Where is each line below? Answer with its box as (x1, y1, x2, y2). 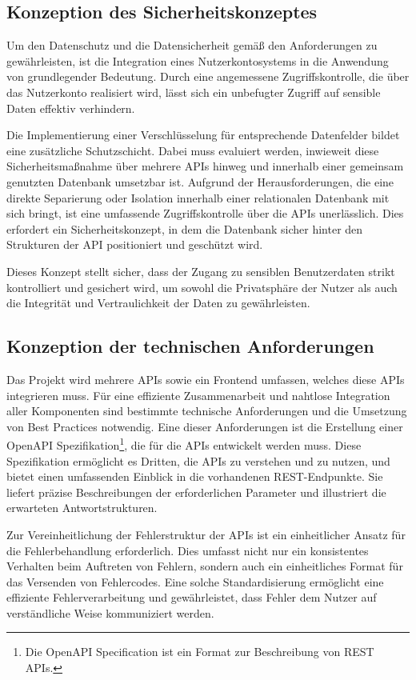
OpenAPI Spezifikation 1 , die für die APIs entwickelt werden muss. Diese (6, 434, 362, 453)
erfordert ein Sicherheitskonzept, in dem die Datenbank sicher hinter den (6, 220, 363, 237)
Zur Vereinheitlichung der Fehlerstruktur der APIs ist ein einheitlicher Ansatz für (6, 526, 406, 542)
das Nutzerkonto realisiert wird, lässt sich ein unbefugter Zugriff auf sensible (6, 83, 381, 100)
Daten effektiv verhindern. (6, 99, 135, 116)
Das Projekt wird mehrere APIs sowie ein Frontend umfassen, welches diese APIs (6, 370, 405, 387)
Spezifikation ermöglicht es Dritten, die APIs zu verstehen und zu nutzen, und (6, 452, 390, 469)
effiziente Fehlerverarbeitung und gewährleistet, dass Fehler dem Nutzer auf (6, 589, 377, 606)
